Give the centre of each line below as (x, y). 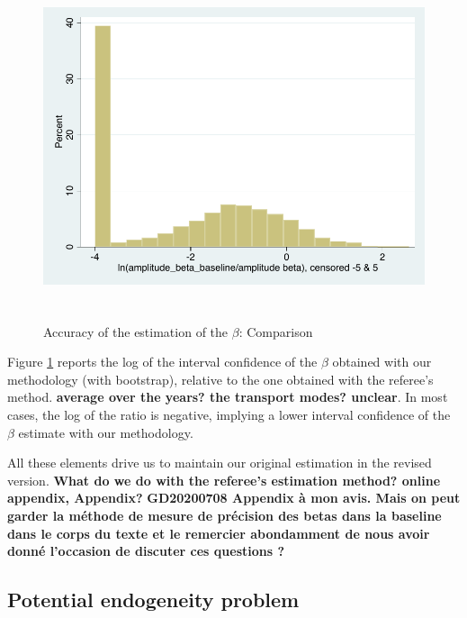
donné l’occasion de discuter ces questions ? (146, 551)
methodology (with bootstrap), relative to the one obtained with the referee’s (220, 379)
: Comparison (276, 331)
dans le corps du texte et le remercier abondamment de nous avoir (219, 533)
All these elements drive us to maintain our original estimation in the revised (220, 463)
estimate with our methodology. (106, 432)
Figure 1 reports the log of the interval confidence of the (162, 362)
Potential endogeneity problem (153, 600)
